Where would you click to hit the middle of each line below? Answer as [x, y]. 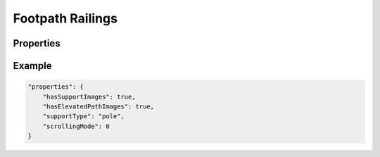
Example [32, 66]
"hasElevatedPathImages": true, [99, 106]
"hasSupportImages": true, [89, 96]
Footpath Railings [65, 18]
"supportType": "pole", [83, 117]
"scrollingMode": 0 [76, 126]
